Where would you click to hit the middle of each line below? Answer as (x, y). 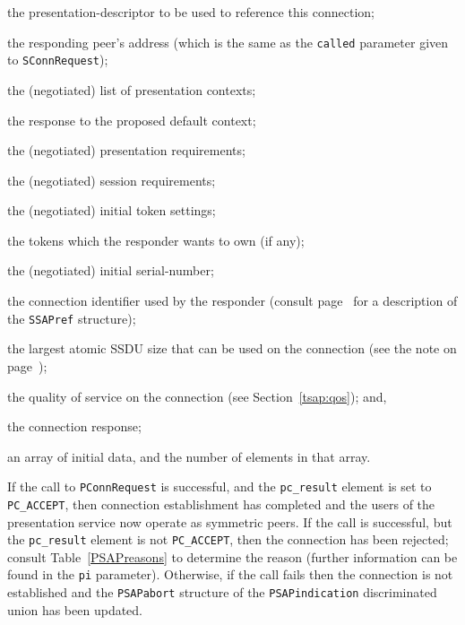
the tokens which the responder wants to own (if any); (156, 240)
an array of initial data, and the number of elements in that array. (189, 456)
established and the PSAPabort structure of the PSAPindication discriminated (222, 592)
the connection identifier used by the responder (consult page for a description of (232, 301)
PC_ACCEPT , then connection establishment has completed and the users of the (221, 503)
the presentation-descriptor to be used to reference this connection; (191, 12)
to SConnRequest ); (58, 60)
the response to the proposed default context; (132, 120)
